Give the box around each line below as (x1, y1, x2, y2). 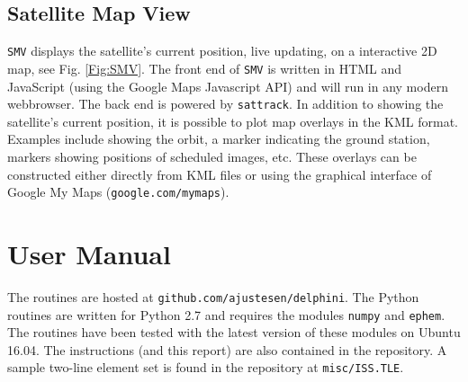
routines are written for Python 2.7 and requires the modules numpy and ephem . (7, 305, 445, 324)
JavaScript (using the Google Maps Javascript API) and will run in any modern (7, 76, 448, 95)
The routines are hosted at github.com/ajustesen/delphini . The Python (7, 287, 419, 306)
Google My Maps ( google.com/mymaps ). (7, 182, 229, 201)
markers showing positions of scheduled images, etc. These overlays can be (7, 147, 417, 165)
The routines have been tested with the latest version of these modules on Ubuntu (7, 323, 461, 342)
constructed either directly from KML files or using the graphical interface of (7, 164, 432, 183)
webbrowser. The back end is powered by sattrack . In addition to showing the (7, 94, 444, 113)
